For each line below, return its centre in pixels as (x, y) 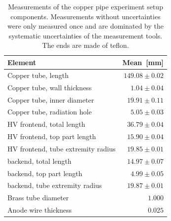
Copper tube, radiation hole (50, 112)
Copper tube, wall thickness (50, 87)
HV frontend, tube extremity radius (62, 148)
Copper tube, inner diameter (51, 99)
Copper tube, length (38, 75)
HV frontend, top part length (52, 136)
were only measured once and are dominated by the (85, 26)
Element (22, 62)
